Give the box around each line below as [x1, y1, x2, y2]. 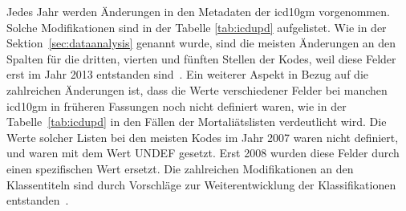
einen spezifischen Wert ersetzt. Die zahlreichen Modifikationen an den [6, 160, 354, 177]
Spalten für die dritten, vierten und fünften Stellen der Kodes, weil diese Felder [6, 50, 396, 67]
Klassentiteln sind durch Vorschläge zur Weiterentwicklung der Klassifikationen [6, 176, 396, 193]
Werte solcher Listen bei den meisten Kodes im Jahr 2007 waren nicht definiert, [6, 128, 399, 145]
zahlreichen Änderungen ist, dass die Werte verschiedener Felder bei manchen [6, 81, 388, 98]
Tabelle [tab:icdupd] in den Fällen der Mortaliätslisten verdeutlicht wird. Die [6, 113, 387, 130]
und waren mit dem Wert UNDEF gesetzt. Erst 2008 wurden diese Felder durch [6, 144, 400, 161]
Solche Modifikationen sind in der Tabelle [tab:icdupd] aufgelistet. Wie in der [6, 18, 387, 35]
